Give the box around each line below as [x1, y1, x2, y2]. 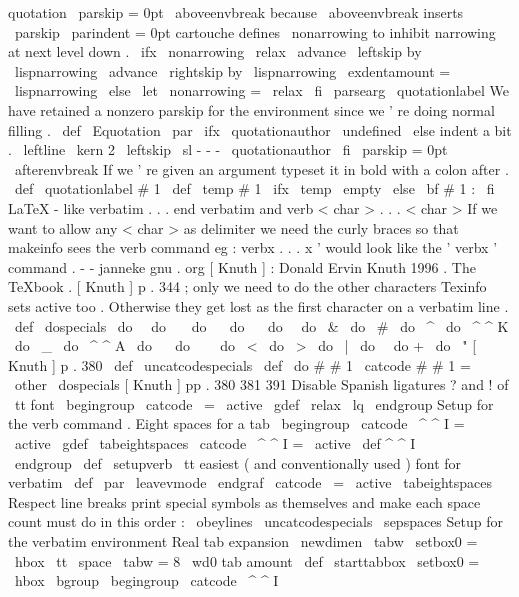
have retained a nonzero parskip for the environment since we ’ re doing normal [8, 99, 495, 120]
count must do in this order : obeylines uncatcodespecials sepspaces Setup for [8, 511, 504, 532]
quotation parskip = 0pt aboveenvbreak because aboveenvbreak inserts [8, 2, 464, 22]
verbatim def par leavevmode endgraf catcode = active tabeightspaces [8, 472, 493, 493]
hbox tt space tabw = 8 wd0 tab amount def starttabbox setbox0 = [14, 550, 480, 571]
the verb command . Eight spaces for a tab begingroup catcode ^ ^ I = [8, 413, 465, 434]
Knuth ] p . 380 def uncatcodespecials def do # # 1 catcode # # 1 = [8, 354, 471, 375]
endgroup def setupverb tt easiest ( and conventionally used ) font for [14, 452, 462, 473]
